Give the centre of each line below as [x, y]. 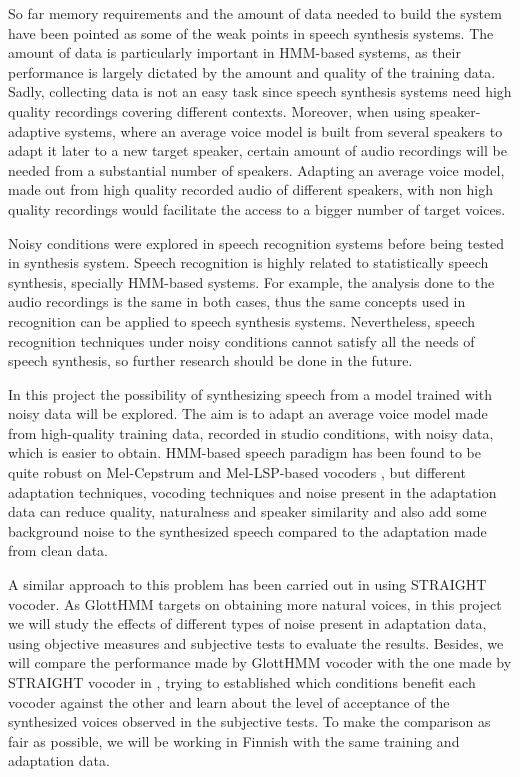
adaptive [34, 130]
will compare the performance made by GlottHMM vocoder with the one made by [260, 662]
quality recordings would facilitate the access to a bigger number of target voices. [257, 208]
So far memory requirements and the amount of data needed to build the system [255, 13]
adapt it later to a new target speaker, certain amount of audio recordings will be [257, 150]
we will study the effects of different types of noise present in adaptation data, [247, 623]
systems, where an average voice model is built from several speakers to [283, 130]
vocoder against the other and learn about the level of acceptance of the [229, 701]
